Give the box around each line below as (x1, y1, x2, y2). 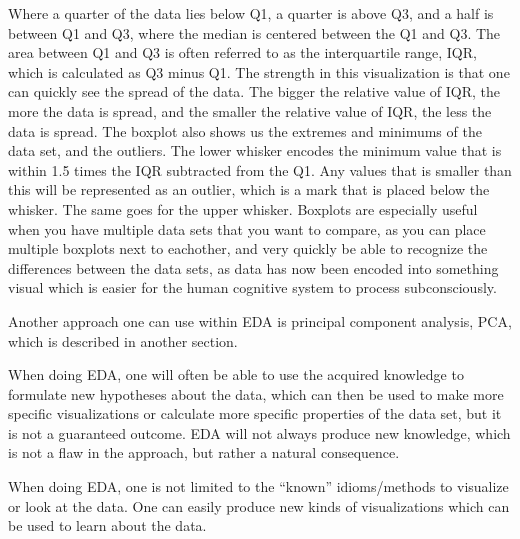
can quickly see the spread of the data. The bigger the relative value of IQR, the (8, 81, 500, 102)
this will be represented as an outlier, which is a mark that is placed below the (8, 179, 490, 200)
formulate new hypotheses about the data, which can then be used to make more (8, 383, 504, 404)
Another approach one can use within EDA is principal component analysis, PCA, (8, 310, 512, 331)
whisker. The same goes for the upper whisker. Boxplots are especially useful (8, 198, 478, 219)
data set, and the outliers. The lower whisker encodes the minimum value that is (8, 140, 502, 161)
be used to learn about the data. (8, 515, 207, 536)
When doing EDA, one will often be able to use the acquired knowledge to (8, 364, 464, 385)
